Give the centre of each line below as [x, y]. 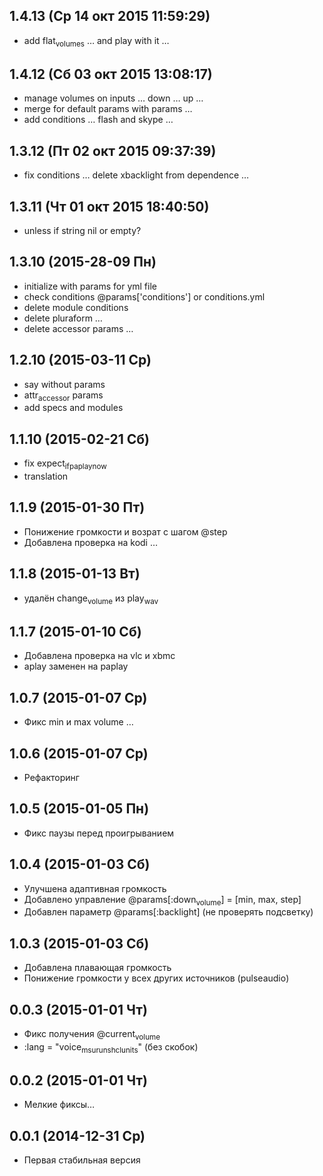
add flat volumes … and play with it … [96, 41]
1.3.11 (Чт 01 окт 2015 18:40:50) [109, 206]
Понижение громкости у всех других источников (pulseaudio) [156, 978]
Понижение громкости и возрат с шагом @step [125, 531]
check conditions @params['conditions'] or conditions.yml [144, 296]
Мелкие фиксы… [59, 1105]
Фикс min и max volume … [78, 722]
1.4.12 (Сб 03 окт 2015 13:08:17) [111, 74]
